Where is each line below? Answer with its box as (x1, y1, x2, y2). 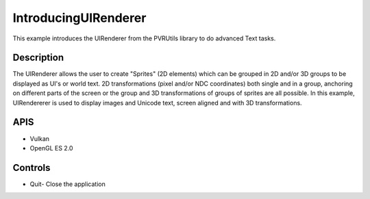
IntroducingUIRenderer (12, 10, 147, 25)
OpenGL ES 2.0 (29, 144, 73, 152)
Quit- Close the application (29, 180, 106, 188)
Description (12, 52, 64, 64)
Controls (12, 161, 51, 174)
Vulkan (29, 134, 50, 143)
